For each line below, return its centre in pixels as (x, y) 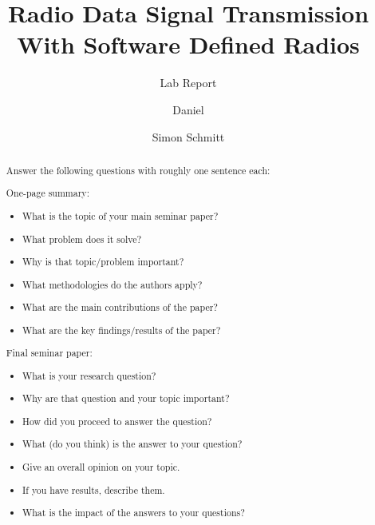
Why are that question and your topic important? (126, 398)
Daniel (188, 109)
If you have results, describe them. (94, 489)
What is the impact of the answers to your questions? (134, 513)
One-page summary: (47, 193)
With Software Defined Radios (188, 44)
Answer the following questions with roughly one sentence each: (138, 170)
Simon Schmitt (188, 136)
